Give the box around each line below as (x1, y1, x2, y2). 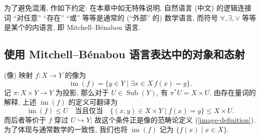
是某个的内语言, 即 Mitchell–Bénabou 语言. (4, 22, 141, 32)
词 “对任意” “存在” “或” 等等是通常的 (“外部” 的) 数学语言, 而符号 (4, 12, 218, 22)
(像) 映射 (4, 69, 33, 80)
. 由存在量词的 (209, 87, 256, 97)
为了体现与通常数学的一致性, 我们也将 (4, 124, 128, 135)
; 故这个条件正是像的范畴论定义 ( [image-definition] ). (90, 114, 256, 125)
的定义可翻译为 (68, 97, 118, 107)
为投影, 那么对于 (55, 87, 109, 97)
